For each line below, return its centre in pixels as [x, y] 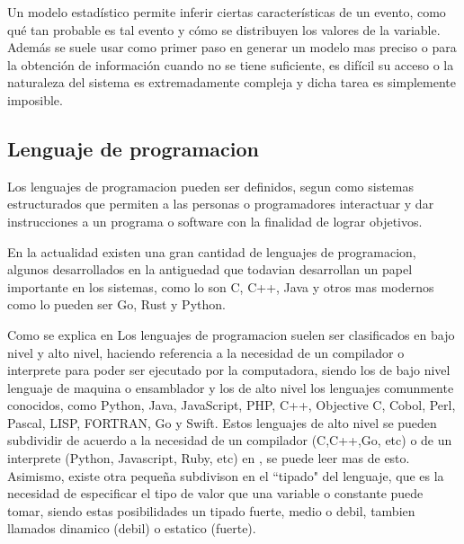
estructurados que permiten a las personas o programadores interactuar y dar [221, 204]
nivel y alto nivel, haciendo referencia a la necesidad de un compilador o [206, 352]
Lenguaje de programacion [133, 148]
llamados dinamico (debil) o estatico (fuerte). [132, 528]
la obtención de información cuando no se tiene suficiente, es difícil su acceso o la [231, 64]
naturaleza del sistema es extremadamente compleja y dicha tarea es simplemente [232, 82]
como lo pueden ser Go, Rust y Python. [116, 304]
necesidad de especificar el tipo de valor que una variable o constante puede [215, 493]
